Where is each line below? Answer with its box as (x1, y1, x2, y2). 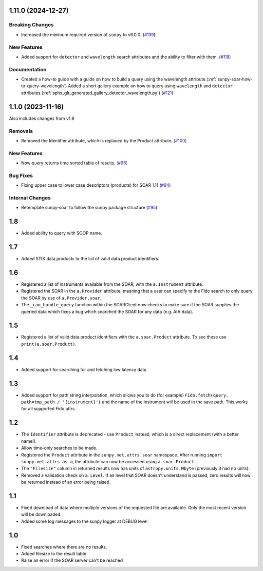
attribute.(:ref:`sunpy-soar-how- (188, 76, 253, 82)
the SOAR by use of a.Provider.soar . (21, 295, 102, 301)
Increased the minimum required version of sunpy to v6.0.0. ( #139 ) (21, 32, 156, 38)
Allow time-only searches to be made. (21, 445, 97, 451)
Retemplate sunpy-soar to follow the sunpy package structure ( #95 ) (21, 205, 158, 211)
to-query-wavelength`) (21, 83, 67, 89)
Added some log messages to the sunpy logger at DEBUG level (21, 518, 148, 524)
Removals (9, 127, 33, 134)
